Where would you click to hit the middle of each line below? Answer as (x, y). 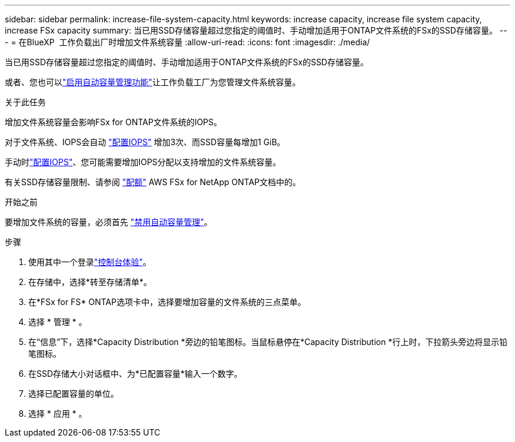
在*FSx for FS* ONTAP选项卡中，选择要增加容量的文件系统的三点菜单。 (167, 302)
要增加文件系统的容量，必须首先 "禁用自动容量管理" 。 (108, 222)
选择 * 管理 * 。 (58, 322)
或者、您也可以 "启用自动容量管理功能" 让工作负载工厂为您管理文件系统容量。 (153, 82)
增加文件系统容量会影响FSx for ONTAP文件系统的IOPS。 (113, 122)
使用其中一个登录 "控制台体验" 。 (90, 262)
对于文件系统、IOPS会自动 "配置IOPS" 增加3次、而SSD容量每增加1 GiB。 (145, 142)
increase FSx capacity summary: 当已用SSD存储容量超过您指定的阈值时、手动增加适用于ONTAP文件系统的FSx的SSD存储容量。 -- (256, 30)
